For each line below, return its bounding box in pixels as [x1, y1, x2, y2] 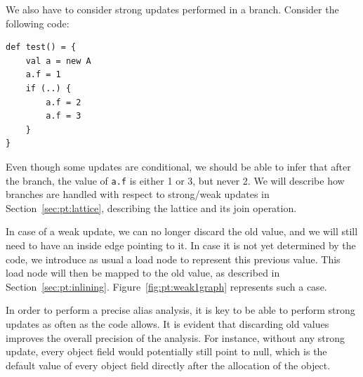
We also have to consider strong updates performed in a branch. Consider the [6, 2, 339, 16]
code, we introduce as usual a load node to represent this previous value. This [6, 251, 341, 266]
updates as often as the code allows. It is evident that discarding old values [6, 316, 329, 331]
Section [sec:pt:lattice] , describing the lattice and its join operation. [6, 200, 297, 215]
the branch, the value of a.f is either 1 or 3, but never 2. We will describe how [6, 173, 345, 187]
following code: [6, 15, 70, 30]
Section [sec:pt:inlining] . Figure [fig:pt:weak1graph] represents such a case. [6, 279, 327, 293]
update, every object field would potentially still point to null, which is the [6, 344, 327, 359]
